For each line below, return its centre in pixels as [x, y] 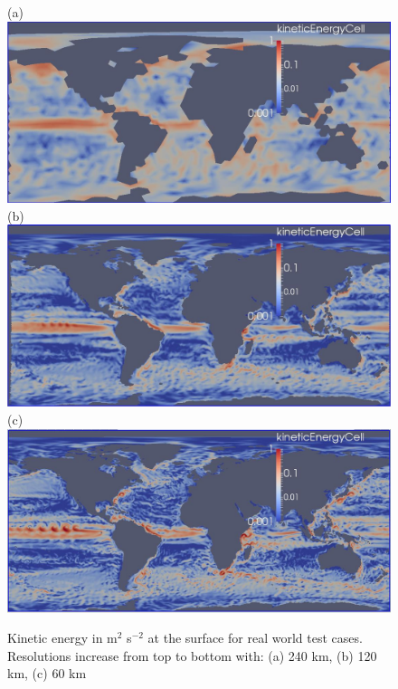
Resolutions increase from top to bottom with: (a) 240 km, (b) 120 [192, 655]
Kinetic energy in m [62, 638]
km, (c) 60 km [47, 673]
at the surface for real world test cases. [255, 638]
